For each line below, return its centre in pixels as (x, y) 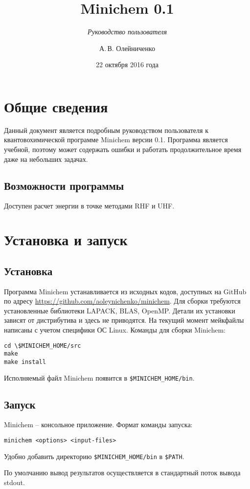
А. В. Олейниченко (127, 48)
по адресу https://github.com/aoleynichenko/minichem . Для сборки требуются (122, 301)
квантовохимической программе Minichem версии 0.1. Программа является (116, 140)
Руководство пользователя (127, 32)
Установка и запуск (66, 240)
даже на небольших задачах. (46, 159)
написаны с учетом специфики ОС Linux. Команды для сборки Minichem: (115, 329)
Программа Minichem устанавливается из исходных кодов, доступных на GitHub (125, 291)
